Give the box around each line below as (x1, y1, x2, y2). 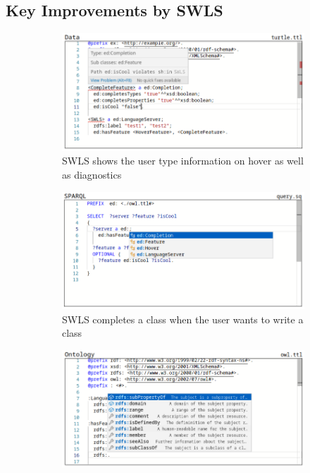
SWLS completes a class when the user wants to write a (62, 311, 304, 326)
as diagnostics (62, 167, 122, 181)
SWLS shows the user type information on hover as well (62, 153, 304, 168)
